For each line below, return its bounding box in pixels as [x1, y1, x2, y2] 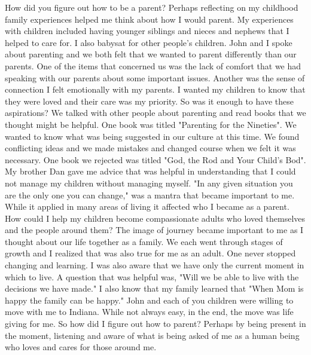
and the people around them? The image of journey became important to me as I [5, 224, 304, 236]
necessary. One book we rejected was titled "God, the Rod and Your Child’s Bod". [5, 153, 306, 166]
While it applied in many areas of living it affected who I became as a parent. [5, 200, 289, 213]
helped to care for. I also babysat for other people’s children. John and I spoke [5, 36, 292, 48]
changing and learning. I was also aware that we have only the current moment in [5, 259, 304, 271]
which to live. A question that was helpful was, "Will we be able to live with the [5, 270, 299, 283]
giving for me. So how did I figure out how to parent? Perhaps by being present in [5, 317, 306, 330]
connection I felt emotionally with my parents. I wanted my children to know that [5, 83, 306, 96]
